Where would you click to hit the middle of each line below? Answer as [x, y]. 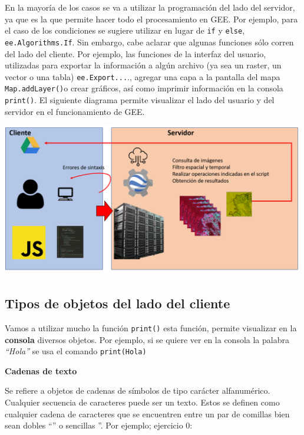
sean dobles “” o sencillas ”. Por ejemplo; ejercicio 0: [99, 425]
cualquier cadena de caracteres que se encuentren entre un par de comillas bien [147, 413]
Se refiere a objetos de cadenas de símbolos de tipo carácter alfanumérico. [138, 390]
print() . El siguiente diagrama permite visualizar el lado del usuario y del [140, 100]
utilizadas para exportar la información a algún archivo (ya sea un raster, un [143, 65]
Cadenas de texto [41, 370]
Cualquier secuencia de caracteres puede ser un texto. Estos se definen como [142, 402]
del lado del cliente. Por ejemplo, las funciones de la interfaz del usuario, [136, 53]
